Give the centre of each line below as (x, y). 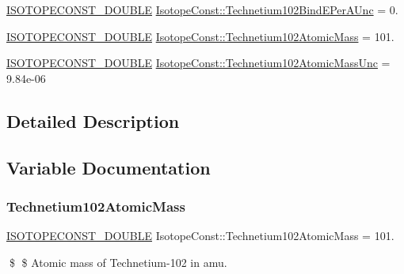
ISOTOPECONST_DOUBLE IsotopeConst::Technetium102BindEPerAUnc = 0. (202, 9)
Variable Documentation (109, 167)
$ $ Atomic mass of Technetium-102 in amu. (118, 262)
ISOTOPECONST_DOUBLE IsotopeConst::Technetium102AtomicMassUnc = (198, 63)
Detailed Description (93, 120)
